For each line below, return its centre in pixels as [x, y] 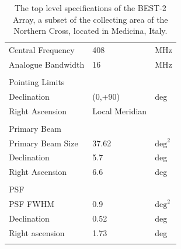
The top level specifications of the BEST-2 [90, 8]
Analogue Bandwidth [47, 64]
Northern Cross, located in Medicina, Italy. [90, 31]
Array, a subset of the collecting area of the [90, 19]
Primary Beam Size [43, 143]
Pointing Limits [37, 81]
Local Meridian [120, 111]
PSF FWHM [32, 204]
